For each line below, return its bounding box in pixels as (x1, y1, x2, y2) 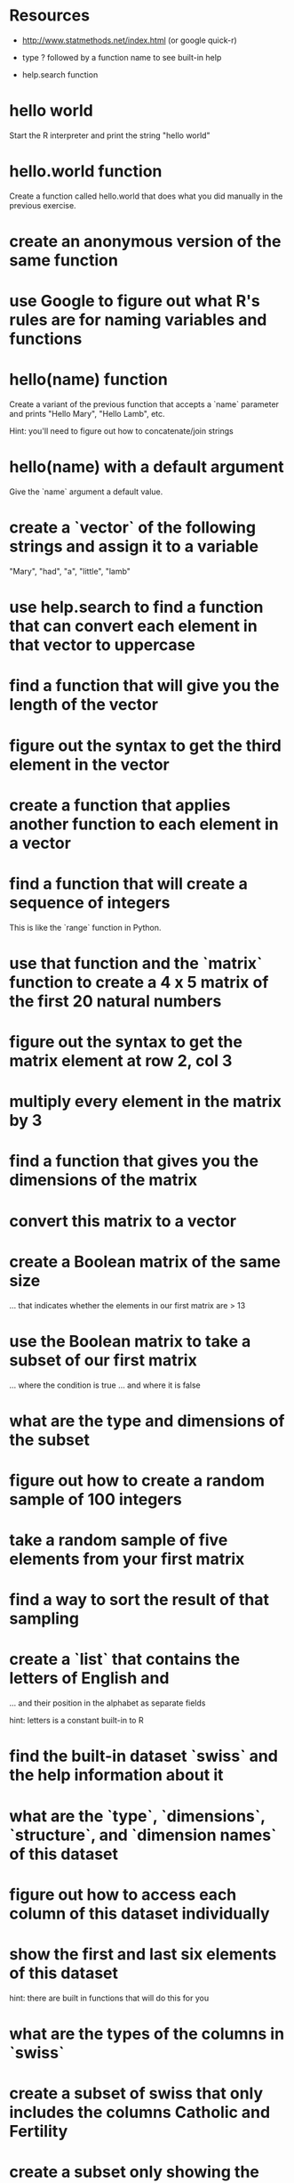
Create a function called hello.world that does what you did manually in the (9, 191, 283, 201)
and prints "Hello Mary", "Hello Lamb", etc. (9, 409, 166, 419)
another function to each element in (9, 814, 279, 834)
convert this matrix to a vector (9, 1210, 237, 1231)
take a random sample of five (9, 1530, 228, 1551)
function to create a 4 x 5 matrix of (9, 972, 269, 992)
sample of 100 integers (9, 1489, 182, 1510)
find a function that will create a (9, 874, 249, 893)
